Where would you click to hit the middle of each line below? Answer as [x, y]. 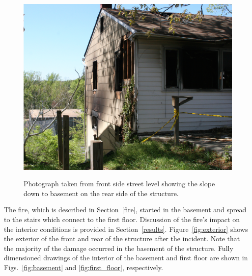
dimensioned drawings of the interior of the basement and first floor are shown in [126, 258]
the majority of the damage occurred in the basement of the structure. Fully [119, 248]
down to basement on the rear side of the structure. [101, 193]
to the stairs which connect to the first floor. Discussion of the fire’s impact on [122, 219]
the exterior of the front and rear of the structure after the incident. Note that [122, 238]
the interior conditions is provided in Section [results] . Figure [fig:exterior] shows [126, 229]
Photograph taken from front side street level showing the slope [119, 184]
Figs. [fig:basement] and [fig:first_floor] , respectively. [84, 267]
